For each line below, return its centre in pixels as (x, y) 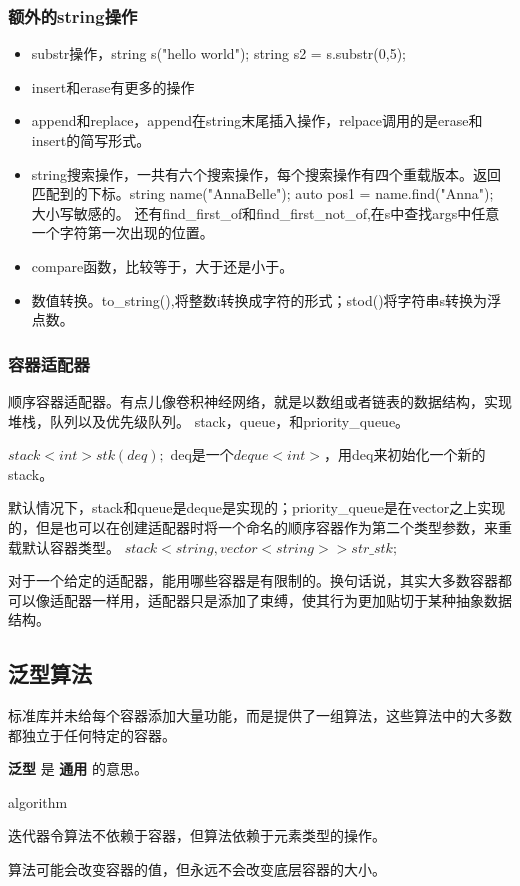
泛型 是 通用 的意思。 (78, 768)
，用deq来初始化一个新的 (405, 454)
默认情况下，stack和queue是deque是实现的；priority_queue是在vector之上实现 (257, 507)
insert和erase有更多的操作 (113, 86)
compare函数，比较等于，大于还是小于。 (162, 265)
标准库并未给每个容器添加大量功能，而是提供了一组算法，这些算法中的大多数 (260, 715)
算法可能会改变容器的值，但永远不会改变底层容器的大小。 (197, 869)
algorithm (38, 801)
